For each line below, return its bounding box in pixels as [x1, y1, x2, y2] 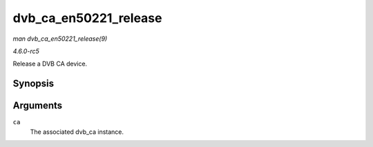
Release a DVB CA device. [12, 59, 88, 68]
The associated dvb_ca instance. [30, 128, 124, 136]
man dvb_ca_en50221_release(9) [12, 35, 108, 43]
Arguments [12, 100, 63, 112]
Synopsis [12, 78, 55, 90]
